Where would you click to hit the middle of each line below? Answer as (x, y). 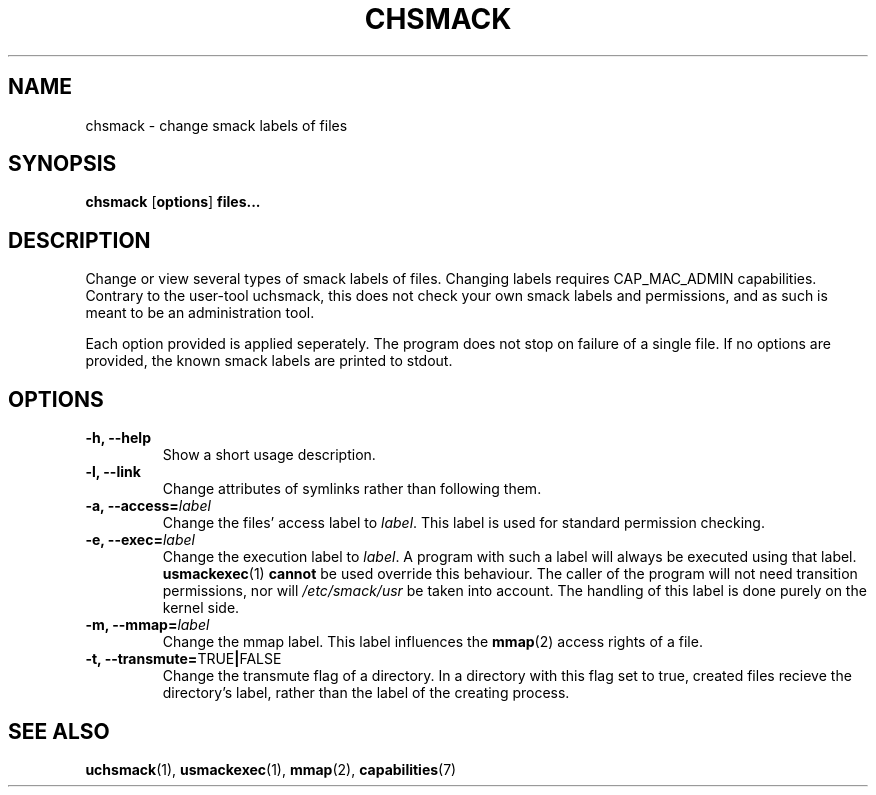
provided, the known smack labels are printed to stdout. (269, 361)
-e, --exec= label (140, 540)
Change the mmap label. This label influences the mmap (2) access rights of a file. (432, 642)
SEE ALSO (59, 731)
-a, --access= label (148, 506)
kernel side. (201, 608)
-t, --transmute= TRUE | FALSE (183, 659)
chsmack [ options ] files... (173, 202)
